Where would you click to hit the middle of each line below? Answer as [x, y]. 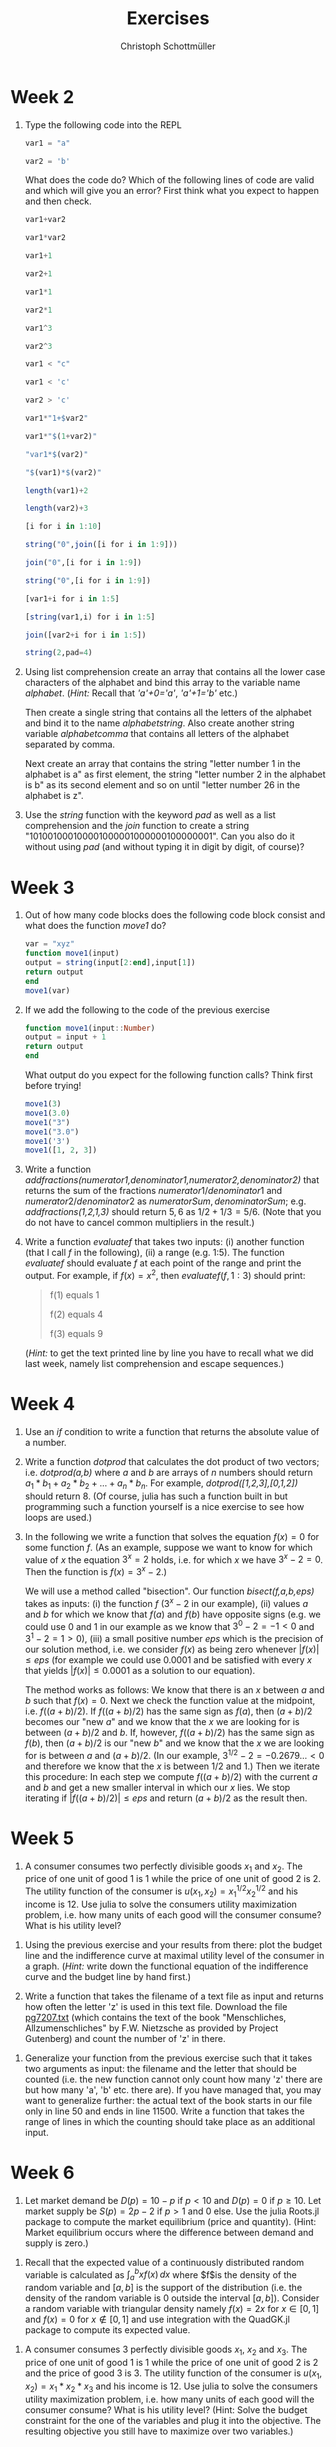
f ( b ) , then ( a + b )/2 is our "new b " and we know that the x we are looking [174, 1743]
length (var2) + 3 [56, 508]
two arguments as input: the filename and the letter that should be [160, 2068]
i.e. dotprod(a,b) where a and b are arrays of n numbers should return [168, 1472]
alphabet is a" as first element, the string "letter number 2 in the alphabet [175, 774]
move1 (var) [47, 990]
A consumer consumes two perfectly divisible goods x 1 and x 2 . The [163, 1867]
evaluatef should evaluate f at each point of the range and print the [163, 1263]
